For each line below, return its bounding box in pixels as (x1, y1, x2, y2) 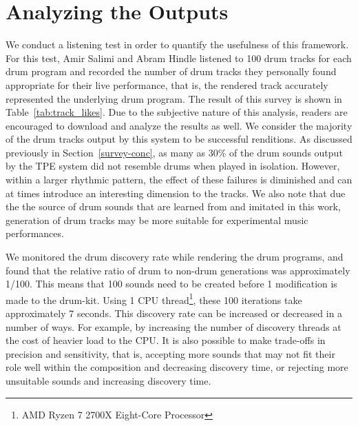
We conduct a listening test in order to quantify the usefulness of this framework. (6, 37, 349, 52)
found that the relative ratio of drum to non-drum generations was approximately (6, 263, 350, 277)
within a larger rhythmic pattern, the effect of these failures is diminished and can (6, 172, 352, 187)
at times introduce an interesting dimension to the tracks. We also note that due (6, 185, 346, 200)
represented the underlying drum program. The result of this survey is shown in (6, 91, 342, 105)
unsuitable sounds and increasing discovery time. (6, 374, 211, 388)
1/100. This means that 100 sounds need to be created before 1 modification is (6, 276, 337, 291)
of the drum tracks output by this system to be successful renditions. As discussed (6, 132, 352, 146)
